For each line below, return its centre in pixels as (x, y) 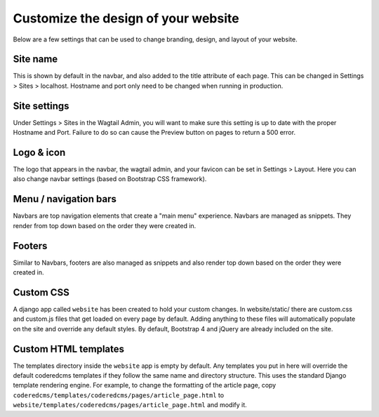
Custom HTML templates (69, 349)
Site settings (41, 106)
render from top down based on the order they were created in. (105, 225)
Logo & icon (39, 152)
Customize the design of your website (126, 18)
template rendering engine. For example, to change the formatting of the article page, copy (145, 385)
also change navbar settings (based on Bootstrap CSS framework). (110, 179)
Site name (35, 59)
